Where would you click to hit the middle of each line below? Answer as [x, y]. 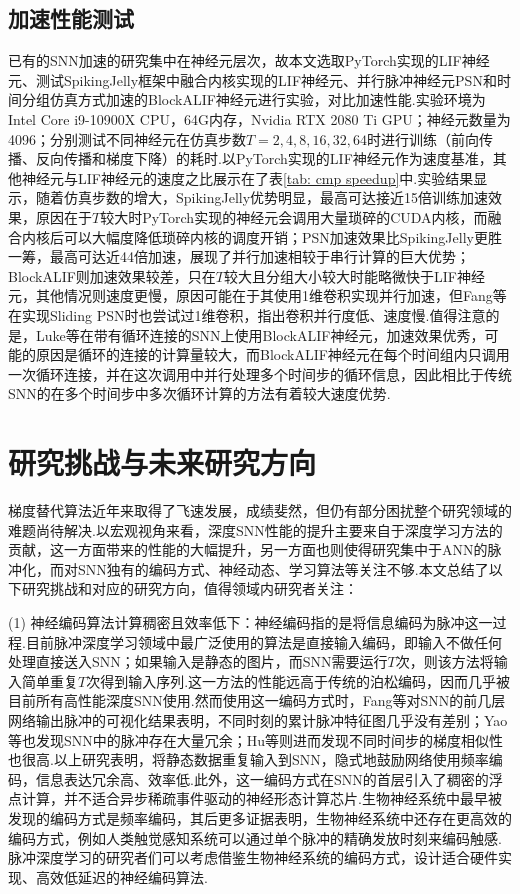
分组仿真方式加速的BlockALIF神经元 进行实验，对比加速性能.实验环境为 [253, 99]
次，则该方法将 [444, 661]
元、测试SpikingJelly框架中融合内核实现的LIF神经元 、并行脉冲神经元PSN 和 [252, 79]
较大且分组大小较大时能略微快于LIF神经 [354, 275]
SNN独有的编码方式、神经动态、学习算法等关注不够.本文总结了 [283, 568]
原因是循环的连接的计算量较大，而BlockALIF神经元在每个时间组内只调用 [272, 354]
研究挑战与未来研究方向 [162, 462]
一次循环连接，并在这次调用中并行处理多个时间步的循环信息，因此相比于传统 [260, 373]
